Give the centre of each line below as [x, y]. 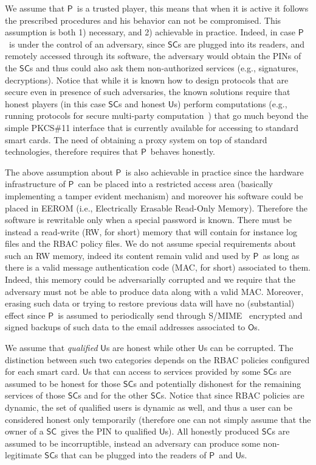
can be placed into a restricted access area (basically [175, 184]
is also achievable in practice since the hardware [215, 172]
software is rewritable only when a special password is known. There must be [149, 220]
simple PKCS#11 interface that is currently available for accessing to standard [152, 127]
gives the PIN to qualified [109, 431]
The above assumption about [59, 172]
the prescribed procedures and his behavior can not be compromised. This [143, 20]
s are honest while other [151, 348]
